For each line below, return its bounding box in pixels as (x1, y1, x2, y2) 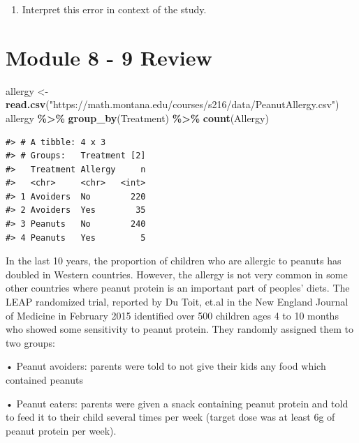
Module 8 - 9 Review (6, 43, 212, 71)
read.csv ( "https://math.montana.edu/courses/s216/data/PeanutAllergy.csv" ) (6, 97, 339, 112)
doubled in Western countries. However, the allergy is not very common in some (6, 266, 348, 281)
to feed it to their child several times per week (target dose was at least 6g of (6, 410, 335, 424)
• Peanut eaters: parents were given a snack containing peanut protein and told (6, 396, 349, 410)
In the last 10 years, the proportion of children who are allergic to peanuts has (6, 253, 342, 268)
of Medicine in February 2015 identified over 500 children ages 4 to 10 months (6, 308, 339, 322)
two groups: (6, 335, 55, 350)
